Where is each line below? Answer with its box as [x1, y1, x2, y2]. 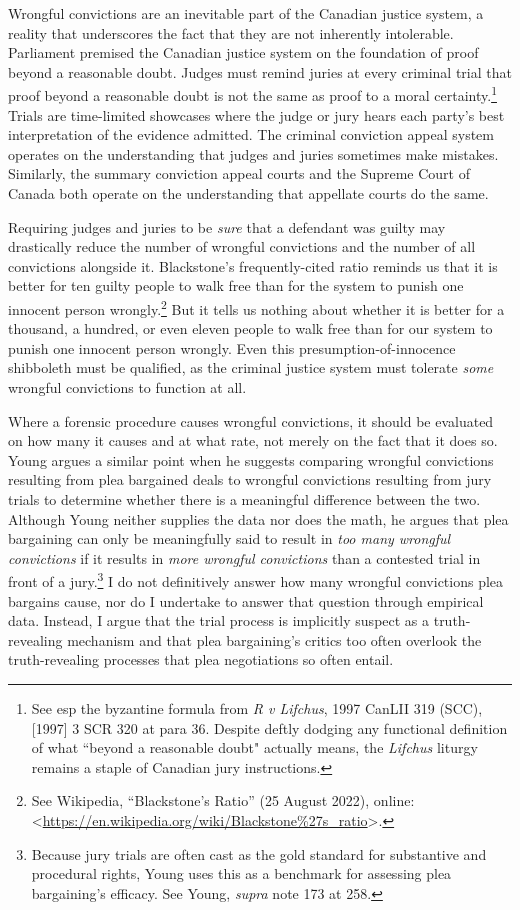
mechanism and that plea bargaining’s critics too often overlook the [67, 629, 482, 650]
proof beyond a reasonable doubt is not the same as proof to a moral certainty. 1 [8, 82, 497, 106]
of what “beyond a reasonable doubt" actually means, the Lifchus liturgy [31, 737, 478, 758]
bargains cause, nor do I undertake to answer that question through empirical [8, 590, 484, 611]
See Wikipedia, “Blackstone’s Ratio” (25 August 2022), [31, 790, 370, 811]
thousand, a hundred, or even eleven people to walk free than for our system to [8, 318, 493, 339]
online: [373, 790, 415, 811]
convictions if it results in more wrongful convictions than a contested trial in [8, 547, 481, 568]
